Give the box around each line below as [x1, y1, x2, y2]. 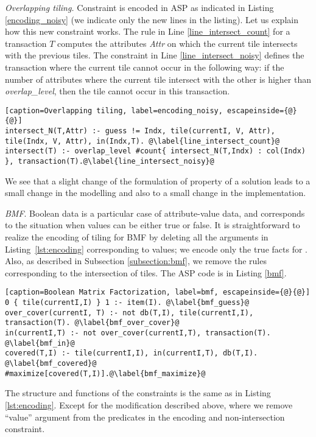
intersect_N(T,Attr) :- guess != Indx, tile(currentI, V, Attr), [5, 127, 275, 136]
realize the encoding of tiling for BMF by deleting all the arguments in [5, 231, 269, 243]
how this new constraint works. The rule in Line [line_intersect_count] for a [5, 25, 290, 38]
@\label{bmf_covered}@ [5, 359, 97, 368]
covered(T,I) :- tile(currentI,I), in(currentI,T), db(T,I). [5, 349, 258, 358]
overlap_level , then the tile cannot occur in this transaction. [5, 85, 230, 97]
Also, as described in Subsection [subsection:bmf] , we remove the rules [5, 254, 267, 267]
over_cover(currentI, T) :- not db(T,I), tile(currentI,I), [5, 308, 254, 317]
